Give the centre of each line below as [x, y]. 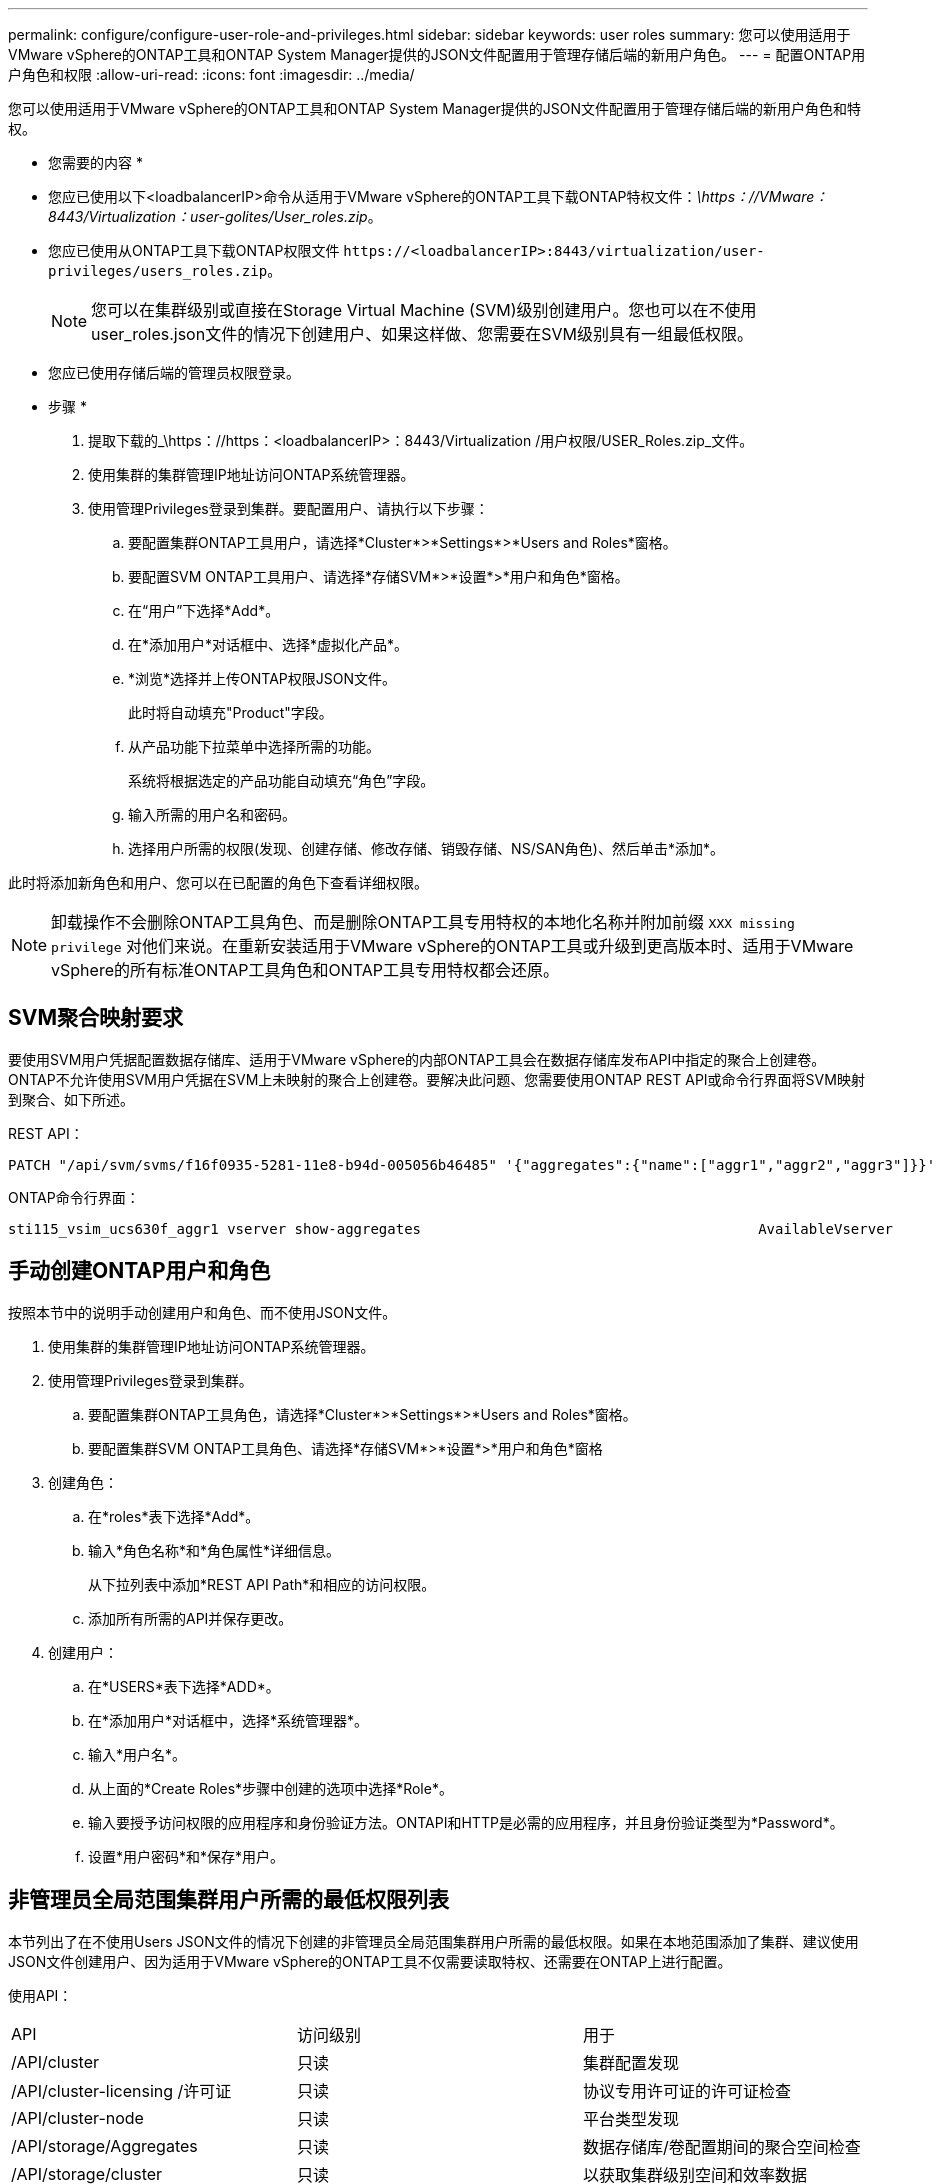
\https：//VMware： [762, 196]
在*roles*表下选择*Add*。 [174, 1516]
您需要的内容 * [95, 162]
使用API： [40, 1995]
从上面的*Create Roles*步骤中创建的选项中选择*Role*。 [270, 1788]
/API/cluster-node [77, 2117]
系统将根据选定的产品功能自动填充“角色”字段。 [281, 780]
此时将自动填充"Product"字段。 [230, 712]
